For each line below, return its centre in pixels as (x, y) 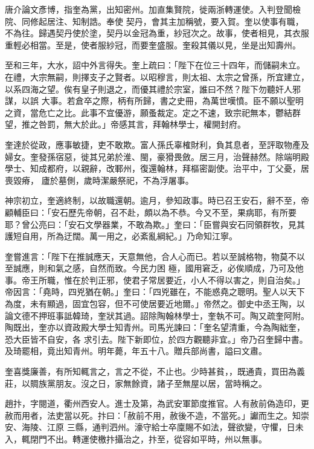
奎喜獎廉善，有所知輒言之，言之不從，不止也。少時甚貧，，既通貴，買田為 (151, 371)
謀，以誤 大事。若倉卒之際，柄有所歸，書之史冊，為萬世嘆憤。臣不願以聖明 (154, 101)
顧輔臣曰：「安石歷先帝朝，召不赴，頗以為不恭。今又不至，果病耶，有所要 (151, 212)
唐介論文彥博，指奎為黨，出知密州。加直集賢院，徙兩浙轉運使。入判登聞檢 (153, 9)
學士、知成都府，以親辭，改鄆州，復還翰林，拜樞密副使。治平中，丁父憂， (153, 168)
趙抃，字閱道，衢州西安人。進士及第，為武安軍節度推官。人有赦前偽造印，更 (157, 403)
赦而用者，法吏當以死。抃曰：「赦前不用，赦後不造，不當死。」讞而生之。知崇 (157, 415)
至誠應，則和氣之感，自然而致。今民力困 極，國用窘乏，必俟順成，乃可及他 (154, 268)
